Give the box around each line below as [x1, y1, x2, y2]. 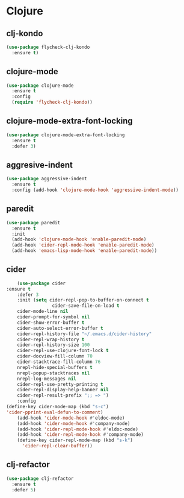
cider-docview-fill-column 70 [17, 353, 93, 359]
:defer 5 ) [11, 487, 36, 493]
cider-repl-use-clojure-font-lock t [17, 348, 109, 354]
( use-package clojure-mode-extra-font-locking [6, 131, 125, 138]
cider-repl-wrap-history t [17, 336, 85, 342]
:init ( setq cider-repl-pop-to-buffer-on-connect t [17, 297, 149, 303]
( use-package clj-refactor [6, 475, 74, 482]
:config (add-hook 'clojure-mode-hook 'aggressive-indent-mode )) [11, 187, 179, 194]
